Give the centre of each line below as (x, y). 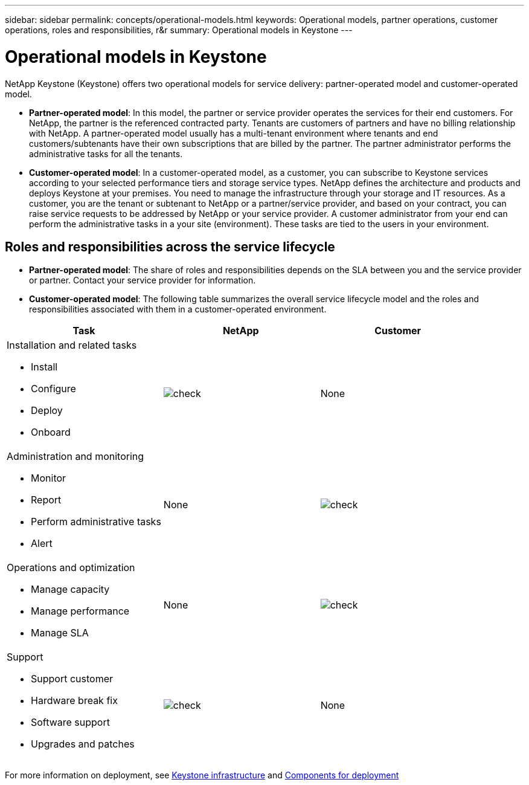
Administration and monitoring (75, 457)
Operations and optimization (71, 568)
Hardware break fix (74, 701)
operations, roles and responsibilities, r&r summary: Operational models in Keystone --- (179, 30)
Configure (53, 389)
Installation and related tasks (72, 345)
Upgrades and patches (83, 744)
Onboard (51, 432)
